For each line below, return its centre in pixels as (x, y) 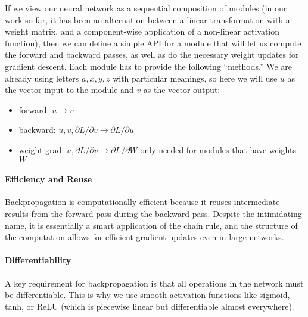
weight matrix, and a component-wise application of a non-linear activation (142, 31)
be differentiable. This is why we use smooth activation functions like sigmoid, (147, 295)
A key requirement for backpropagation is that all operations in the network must (154, 283)
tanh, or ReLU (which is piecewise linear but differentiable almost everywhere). (150, 306)
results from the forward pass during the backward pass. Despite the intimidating (153, 213)
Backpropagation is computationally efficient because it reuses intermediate (142, 202)
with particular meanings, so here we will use (195, 78)
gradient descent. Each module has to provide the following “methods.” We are (148, 66)
